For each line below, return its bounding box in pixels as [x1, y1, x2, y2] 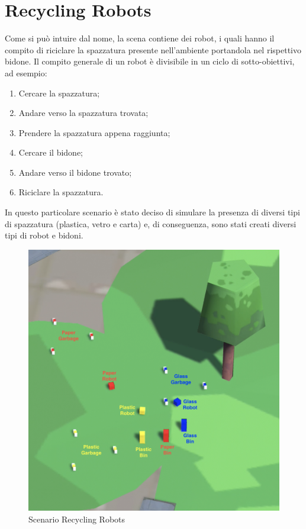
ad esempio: [5, 66, 47, 79]
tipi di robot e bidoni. [5, 229, 83, 241]
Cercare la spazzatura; [18, 86, 100, 99]
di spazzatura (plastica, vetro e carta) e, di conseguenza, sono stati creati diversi [5, 217, 297, 230]
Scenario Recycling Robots [28, 512, 125, 525]
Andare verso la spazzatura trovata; [18, 107, 149, 119]
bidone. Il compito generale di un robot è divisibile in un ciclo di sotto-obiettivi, [5, 55, 295, 67]
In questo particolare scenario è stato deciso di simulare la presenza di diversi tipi [5, 206, 300, 218]
